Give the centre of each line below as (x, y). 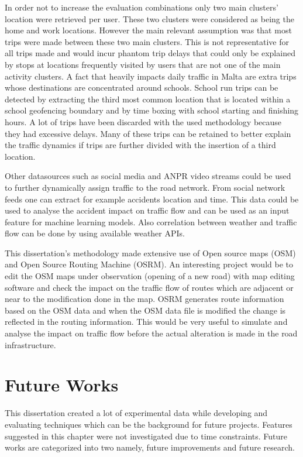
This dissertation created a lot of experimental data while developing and (136, 413)
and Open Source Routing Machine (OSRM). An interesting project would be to (149, 264)
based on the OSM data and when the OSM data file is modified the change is (145, 310)
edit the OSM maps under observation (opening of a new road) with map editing (150, 276)
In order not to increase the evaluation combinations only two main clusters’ (142, 7)
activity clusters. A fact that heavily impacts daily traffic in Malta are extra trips (151, 76)
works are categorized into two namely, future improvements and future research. (150, 447)
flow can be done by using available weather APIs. (95, 233)
